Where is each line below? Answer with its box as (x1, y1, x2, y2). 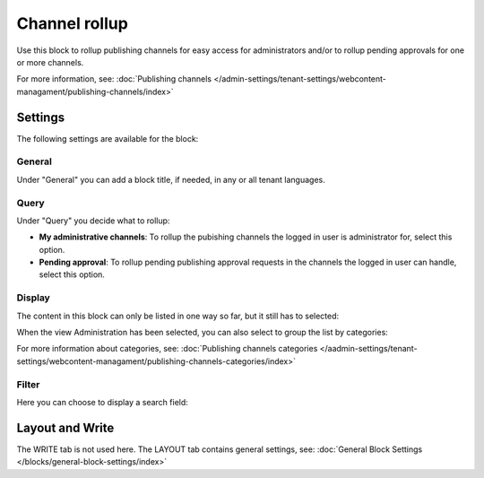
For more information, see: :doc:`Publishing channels (16, 74, 212, 84)
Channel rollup (16, 13, 129, 33)
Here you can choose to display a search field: (16, 396, 188, 407)
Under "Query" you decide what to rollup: (16, 215, 170, 226)
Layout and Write (16, 420, 115, 435)
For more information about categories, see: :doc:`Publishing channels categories (16, 343, 318, 354)
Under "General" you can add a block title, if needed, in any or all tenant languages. (16, 174, 326, 185)
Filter (16, 378, 40, 390)
